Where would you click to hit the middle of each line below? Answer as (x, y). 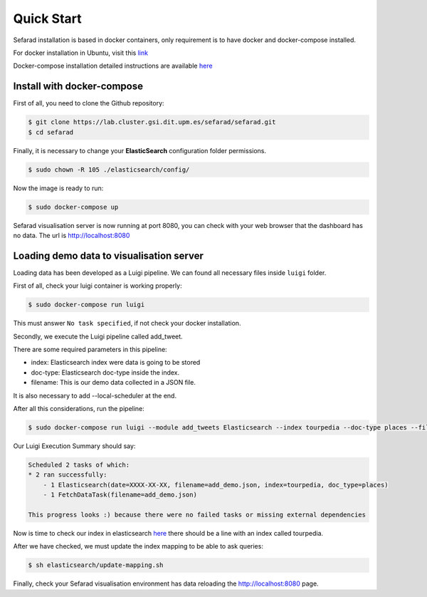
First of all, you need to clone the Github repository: (89, 103)
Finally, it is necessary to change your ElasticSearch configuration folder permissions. (140, 150)
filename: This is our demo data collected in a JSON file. (113, 383)
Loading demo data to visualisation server (109, 255)
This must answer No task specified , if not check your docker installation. (127, 323)
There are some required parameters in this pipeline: (90, 349)
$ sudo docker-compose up (73, 207)
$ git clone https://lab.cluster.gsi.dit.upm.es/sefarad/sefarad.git (152, 122)
